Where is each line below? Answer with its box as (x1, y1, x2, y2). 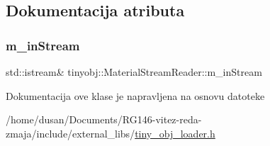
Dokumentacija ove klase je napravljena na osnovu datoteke (6, 88, 265, 103)
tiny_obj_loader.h (135, 125, 215, 140)
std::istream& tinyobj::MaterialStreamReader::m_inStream (6, 64, 262, 79)
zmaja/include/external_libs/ (6, 125, 135, 140)
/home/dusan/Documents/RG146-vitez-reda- (6, 112, 202, 127)
